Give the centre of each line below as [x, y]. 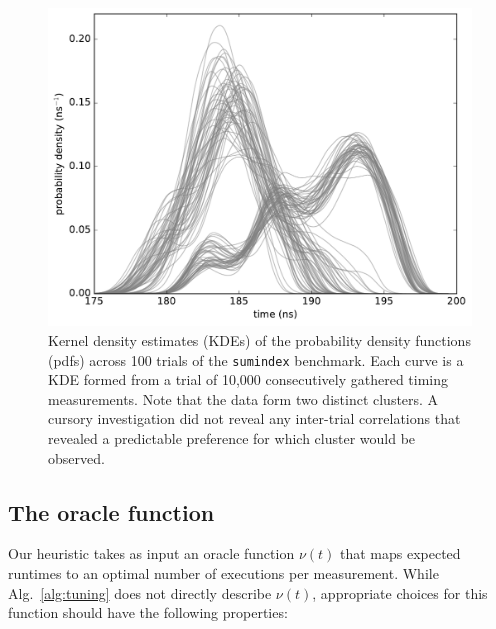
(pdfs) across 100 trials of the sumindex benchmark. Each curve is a [256, 359]
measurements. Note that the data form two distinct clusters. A [243, 398]
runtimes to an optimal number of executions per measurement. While [223, 573]
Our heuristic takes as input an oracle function [151, 553]
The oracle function [111, 511]
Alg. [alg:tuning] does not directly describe [140, 592]
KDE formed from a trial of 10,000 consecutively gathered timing [248, 379]
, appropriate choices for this [400, 592]
